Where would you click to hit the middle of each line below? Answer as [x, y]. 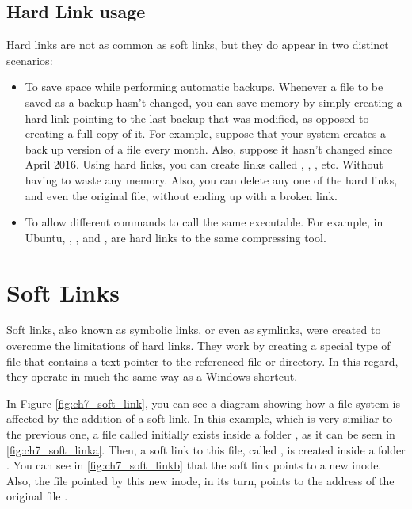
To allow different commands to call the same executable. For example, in [204, 222]
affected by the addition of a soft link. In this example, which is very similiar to [200, 418]
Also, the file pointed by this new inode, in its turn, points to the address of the [200, 480]
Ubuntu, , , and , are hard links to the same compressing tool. [175, 237]
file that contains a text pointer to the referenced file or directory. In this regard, [202, 361]
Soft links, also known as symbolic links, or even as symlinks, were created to [194, 330]
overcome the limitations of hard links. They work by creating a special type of [198, 346]
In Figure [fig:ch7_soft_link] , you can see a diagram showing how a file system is [203, 403]
